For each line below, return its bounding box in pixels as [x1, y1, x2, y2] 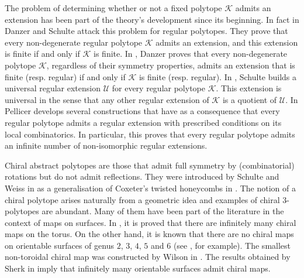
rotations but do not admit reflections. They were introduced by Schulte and [5, 170, 279, 183]
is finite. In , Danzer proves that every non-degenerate [94, 47, 288, 60]
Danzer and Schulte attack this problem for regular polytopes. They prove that [5, 25, 288, 37]
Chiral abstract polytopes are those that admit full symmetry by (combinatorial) [5, 159, 295, 171]
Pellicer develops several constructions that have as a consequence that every [5, 105, 280, 117]
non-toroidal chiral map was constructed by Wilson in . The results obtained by [5, 250, 291, 263]
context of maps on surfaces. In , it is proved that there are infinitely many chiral [5, 216, 296, 228]
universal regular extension [5, 82, 101, 94]
